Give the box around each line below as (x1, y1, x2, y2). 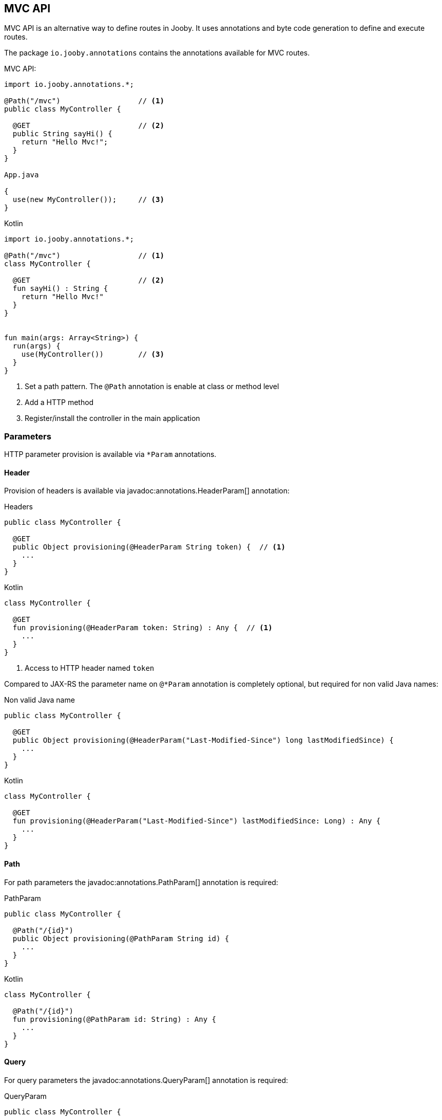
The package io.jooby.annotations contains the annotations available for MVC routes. (4, 48, 310, 58)
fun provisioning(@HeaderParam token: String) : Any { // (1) (12, 623, 273, 632)
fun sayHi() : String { (12, 284, 108, 293)
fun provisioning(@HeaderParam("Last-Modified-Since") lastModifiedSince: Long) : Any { (12, 817, 381, 825)
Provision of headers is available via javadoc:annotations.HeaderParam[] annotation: (4, 486, 290, 495)
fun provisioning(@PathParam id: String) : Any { (12, 1015, 217, 1023)
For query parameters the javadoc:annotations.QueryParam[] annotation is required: (4, 1075, 289, 1085)
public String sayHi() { (12, 130, 112, 138)
